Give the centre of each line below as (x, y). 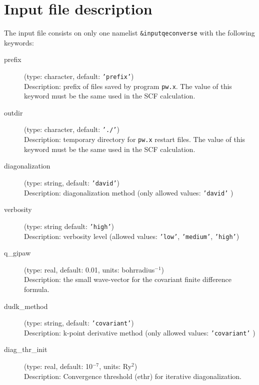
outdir (13, 112)
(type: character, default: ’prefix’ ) (79, 76)
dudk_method (26, 306)
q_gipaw (17, 253)
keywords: (19, 42)
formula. (37, 289)
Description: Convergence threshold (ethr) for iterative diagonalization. (133, 376)
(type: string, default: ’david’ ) (72, 182)
